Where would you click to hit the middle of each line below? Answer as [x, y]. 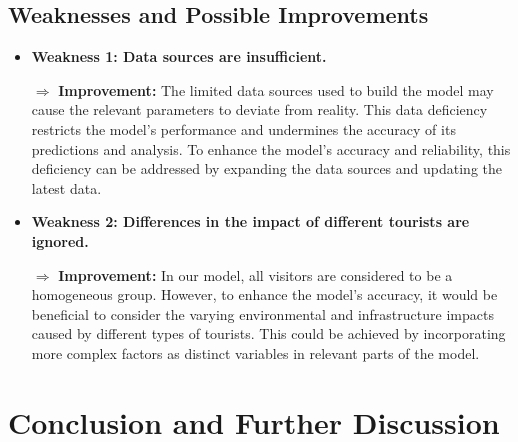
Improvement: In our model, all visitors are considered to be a [255, 274]
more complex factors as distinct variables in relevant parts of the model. [255, 352]
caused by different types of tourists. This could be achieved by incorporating [268, 333]
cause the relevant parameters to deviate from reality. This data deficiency [259, 109]
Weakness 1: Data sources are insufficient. [179, 56]
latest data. [66, 187]
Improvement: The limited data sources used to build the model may [276, 89]
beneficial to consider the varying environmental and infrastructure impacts [262, 313]
